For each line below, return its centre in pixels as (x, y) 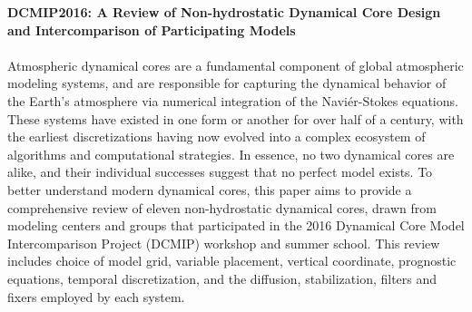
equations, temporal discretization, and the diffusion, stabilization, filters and (222, 278)
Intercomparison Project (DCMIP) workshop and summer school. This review (224, 243)
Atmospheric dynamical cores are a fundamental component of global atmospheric (236, 65)
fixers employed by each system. (96, 296)
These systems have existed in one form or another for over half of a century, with (236, 118)
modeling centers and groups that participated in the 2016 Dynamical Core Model (236, 225)
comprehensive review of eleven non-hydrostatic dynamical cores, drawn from (222, 207)
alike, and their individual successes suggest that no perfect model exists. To (220, 172)
